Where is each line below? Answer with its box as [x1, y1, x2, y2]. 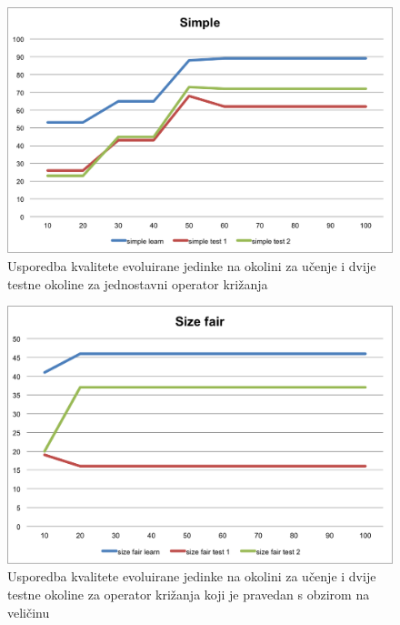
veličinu [7, 602, 50, 621]
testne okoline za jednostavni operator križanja [7, 274, 268, 293]
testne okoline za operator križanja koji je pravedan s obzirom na [7, 584, 370, 603]
